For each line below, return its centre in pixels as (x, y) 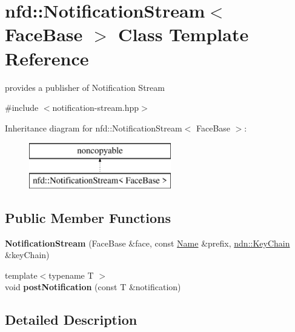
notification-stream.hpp (96, 108)
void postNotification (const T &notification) (93, 287)
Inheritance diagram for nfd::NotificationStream (94, 128)
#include (22, 108)
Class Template (184, 34)
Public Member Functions (88, 217)
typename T (71, 275)
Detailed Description (71, 320)
